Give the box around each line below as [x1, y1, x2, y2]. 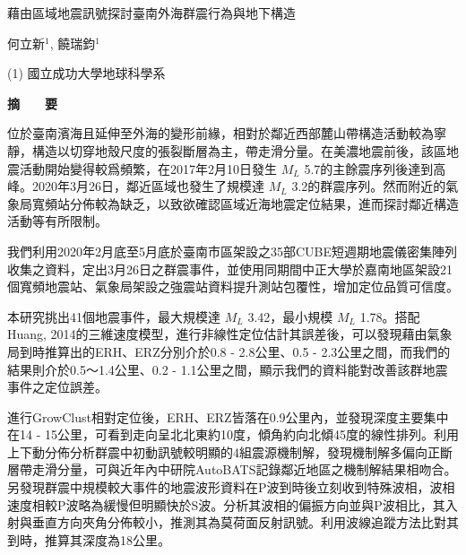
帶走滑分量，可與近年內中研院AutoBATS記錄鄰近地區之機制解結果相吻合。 [19, 460, 457, 479]
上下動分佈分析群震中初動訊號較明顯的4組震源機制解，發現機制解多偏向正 [7, 442, 440, 461]
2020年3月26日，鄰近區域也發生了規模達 [31, 177, 264, 195]
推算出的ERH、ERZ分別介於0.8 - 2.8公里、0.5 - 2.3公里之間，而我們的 [44, 342, 451, 360]
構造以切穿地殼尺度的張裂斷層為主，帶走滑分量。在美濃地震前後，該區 [31, 141, 446, 160]
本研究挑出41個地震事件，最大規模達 [7, 307, 220, 325]
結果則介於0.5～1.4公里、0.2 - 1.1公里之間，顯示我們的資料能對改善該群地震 [7, 360, 448, 378]
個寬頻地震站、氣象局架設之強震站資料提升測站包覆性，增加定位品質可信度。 [7, 277, 459, 296]
